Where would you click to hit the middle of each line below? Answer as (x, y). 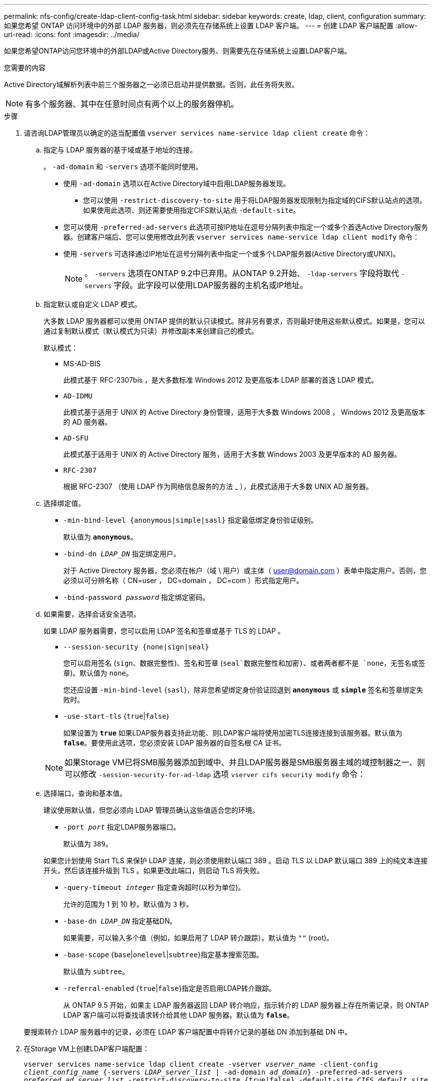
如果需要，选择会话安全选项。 (92, 614)
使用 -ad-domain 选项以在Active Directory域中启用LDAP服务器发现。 (177, 183)
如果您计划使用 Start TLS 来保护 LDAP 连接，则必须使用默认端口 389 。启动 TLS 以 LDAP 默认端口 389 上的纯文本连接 (236, 860)
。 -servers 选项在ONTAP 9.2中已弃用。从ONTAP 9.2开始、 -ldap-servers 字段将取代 (242, 273)
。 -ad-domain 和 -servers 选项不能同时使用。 (123, 167)
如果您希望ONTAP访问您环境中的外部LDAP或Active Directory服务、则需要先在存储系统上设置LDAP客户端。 (178, 51)
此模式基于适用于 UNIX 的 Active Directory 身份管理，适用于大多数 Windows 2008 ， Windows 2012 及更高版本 (244, 412)
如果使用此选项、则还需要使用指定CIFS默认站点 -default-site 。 (192, 210)
